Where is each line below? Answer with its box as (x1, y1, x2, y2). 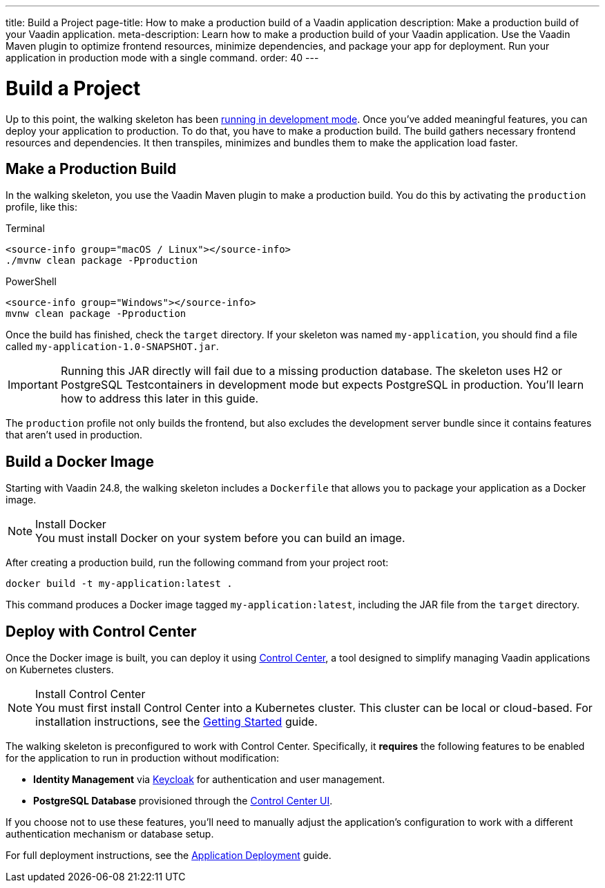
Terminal (6, 222, 45, 235)
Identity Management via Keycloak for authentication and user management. (33, 773, 385, 786)
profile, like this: (6, 201, 78, 213)
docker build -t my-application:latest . (6, 578, 233, 590)
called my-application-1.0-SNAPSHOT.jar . (6, 340, 219, 353)
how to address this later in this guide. (60, 392, 259, 406)
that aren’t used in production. (6, 429, 143, 441)
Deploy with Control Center (6, 622, 197, 640)
